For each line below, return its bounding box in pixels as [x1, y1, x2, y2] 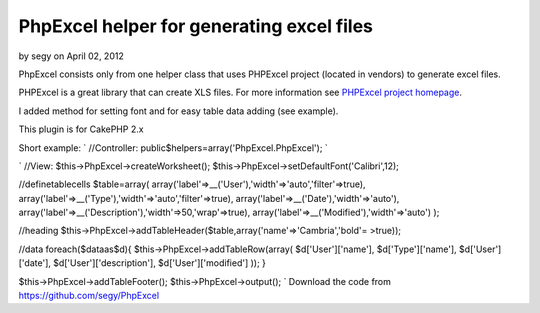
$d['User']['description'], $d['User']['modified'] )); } [53, 257, 267, 269]
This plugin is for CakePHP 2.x [18, 123, 144, 135]
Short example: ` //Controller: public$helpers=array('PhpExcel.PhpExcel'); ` [18, 141, 329, 154]
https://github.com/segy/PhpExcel [18, 290, 160, 302]
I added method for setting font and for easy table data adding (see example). [18, 105, 339, 117]
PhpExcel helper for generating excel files [18, 15, 374, 37]
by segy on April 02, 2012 [18, 50, 124, 62]
